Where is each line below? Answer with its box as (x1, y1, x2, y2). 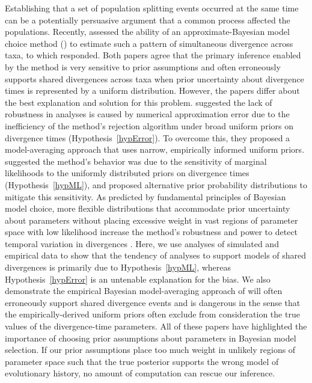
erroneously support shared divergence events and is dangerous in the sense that (5, 296, 301, 308)
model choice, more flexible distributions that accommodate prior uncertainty (5, 202, 290, 215)
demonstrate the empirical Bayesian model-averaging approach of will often (5, 284, 283, 297)
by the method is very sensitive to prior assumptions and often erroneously (5, 60, 281, 73)
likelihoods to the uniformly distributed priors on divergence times (5, 167, 249, 179)
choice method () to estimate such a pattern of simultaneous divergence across (5, 37, 293, 49)
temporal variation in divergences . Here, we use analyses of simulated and (5, 237, 279, 250)
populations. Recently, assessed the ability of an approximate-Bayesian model (5, 25, 290, 38)
